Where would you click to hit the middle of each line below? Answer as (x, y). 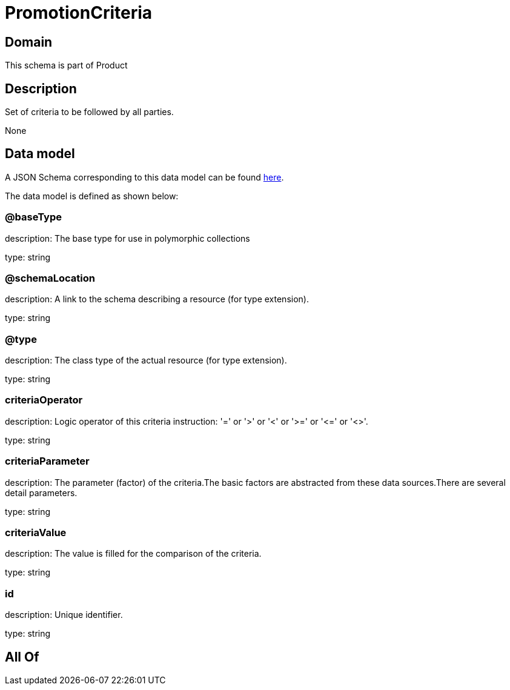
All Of (22, 657)
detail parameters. (41, 493)
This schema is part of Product (66, 65)
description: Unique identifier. (64, 615)
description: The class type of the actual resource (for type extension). (146, 360)
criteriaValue (36, 532)
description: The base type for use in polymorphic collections (127, 238)
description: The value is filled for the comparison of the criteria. (133, 554)
